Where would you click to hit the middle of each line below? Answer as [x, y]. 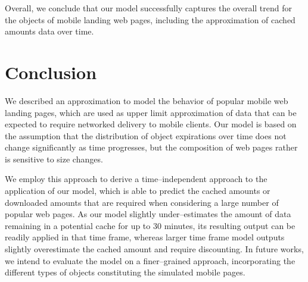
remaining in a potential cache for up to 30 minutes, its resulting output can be [150, 225]
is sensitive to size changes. [54, 159]
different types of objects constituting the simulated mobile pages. [125, 272]
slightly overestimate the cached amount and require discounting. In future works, [154, 249]
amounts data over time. [49, 31]
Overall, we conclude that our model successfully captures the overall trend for [148, 8]
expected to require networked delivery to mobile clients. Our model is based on [151, 124]
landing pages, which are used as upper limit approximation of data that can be [151, 112]
